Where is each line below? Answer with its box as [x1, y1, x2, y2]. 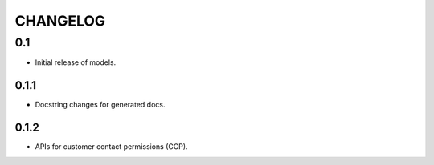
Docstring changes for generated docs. [35, 100, 166, 110]
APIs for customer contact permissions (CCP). [35, 142, 188, 151]
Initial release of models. [35, 58, 117, 67]
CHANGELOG [14, 12, 106, 30]
